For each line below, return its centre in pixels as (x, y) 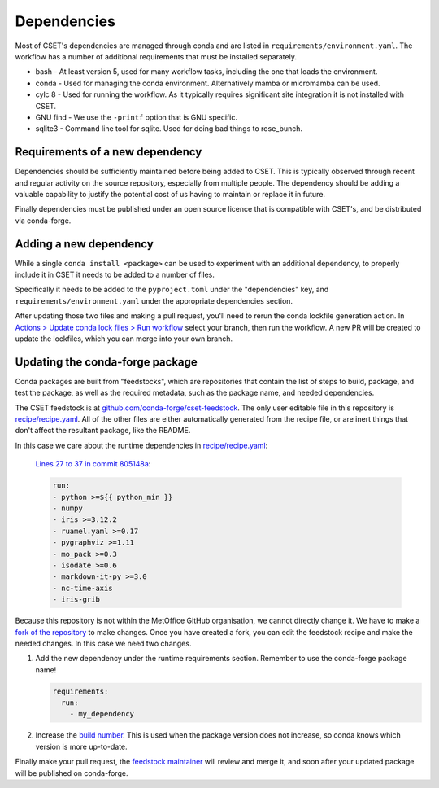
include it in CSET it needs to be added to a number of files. (115, 275)
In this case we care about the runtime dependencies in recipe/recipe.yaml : (141, 445)
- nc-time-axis (83, 588)
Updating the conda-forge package (106, 362)
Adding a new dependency (84, 244)
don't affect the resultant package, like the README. (103, 431)
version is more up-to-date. (81, 746)
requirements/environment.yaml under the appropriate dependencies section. (154, 300)
